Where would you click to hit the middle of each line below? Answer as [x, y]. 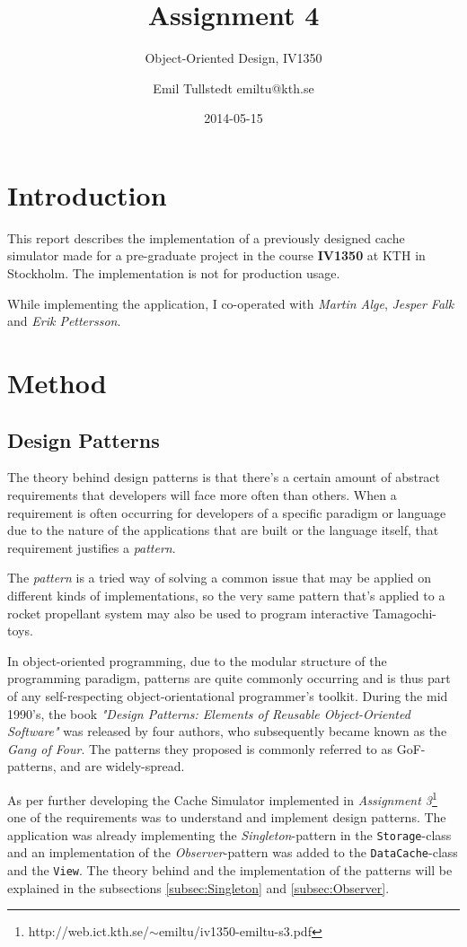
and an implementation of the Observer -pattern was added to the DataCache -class [233, 852]
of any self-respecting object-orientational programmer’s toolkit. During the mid [228, 695]
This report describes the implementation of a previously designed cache [206, 237]
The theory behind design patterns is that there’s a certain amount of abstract [224, 477]
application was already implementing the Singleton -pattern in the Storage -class [229, 834]
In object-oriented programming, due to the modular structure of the [197, 660]
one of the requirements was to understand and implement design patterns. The [227, 817]
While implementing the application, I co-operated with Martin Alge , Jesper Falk [231, 303]
